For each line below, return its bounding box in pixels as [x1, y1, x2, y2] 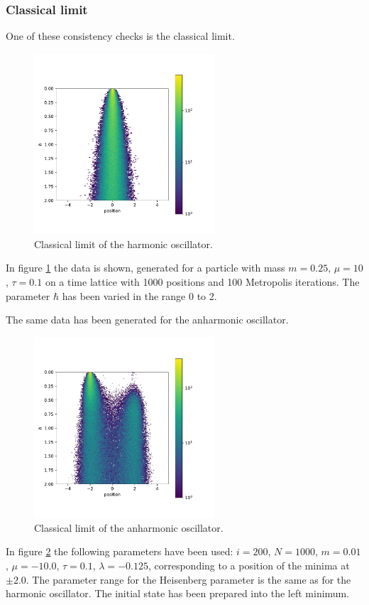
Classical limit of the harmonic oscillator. [34, 236, 213, 251]
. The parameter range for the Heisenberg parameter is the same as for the [26, 572, 351, 587]
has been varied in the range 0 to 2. [62, 288, 217, 303]
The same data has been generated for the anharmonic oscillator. [6, 312, 289, 327]
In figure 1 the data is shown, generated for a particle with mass [6, 260, 285, 275]
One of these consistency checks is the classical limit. [6, 28, 235, 43]
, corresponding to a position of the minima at [148, 557, 350, 572]
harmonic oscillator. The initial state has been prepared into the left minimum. [6, 586, 350, 601]
